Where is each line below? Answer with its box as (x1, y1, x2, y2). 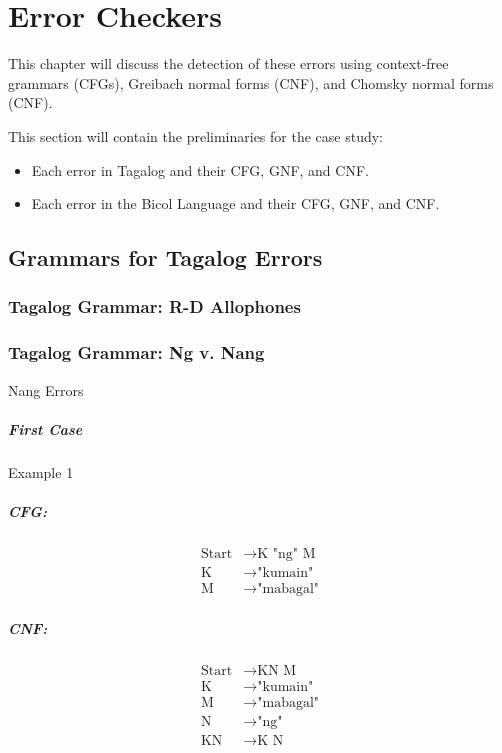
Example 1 (8, 461, 74, 482)
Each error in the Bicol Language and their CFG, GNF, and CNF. (31, 193, 440, 214)
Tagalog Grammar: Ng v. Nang (8, 340, 265, 365)
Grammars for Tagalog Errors (8, 242, 323, 273)
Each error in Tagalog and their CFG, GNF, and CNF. (31, 159, 369, 180)
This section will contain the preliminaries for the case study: (8, 125, 383, 146)
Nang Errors (8, 379, 84, 400)
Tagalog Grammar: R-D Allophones (8, 294, 301, 319)
